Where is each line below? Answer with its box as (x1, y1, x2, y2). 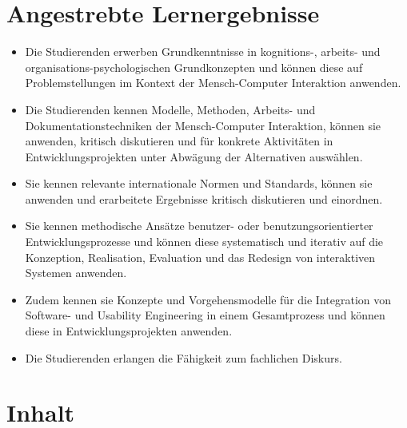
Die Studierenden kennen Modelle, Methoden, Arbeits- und (25, 101, 316, 117)
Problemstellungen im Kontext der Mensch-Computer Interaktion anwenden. (25, 74, 401, 91)
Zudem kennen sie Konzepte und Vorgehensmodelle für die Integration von (25, 291, 392, 307)
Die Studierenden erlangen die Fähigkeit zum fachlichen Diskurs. (25, 349, 342, 366)
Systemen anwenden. (25, 264, 127, 281)
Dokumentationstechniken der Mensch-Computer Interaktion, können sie (25, 117, 381, 133)
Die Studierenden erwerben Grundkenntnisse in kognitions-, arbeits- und (25, 43, 381, 60)
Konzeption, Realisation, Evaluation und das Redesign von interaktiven (25, 248, 376, 265)
